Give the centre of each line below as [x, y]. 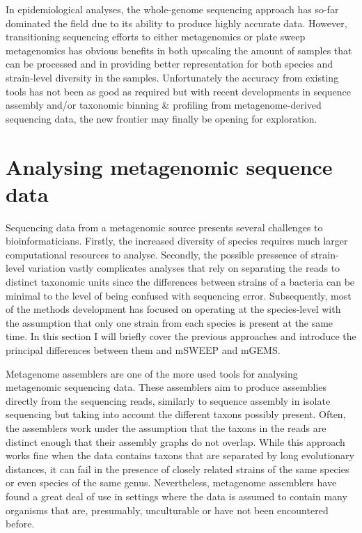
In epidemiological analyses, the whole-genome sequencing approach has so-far [172, 9]
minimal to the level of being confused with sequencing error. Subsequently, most [179, 295]
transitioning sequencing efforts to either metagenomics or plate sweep [156, 37]
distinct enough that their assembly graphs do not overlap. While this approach [175, 441]
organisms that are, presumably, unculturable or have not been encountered [167, 510]
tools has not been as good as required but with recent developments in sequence [178, 91]
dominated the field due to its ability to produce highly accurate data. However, [176, 23]
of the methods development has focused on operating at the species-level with [173, 309]
